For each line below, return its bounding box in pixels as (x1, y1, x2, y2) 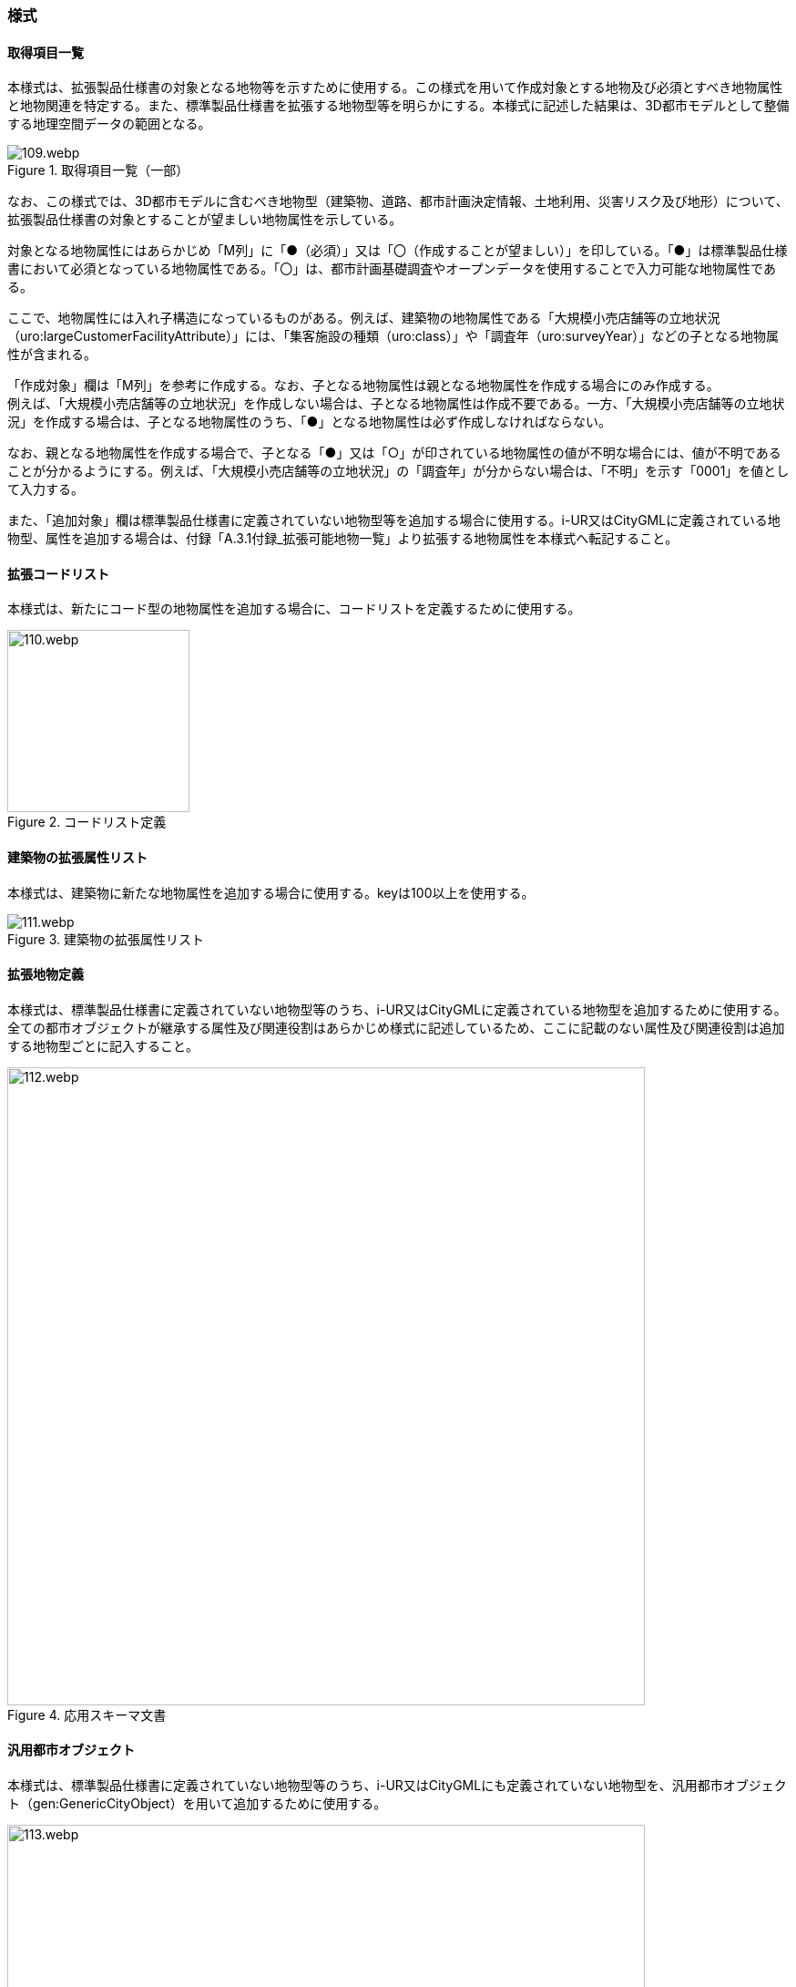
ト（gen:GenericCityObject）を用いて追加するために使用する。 (7, 1796, 387, 1812)
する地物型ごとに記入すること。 (7, 1037, 199, 1054)
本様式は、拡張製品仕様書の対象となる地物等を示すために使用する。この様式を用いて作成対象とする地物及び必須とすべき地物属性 (7, 79, 783, 96)
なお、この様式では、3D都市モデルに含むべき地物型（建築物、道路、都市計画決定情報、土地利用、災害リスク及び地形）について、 (7, 193, 789, 210)
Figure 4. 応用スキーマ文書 (7, 1706, 167, 1723)
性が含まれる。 (7, 346, 97, 363)
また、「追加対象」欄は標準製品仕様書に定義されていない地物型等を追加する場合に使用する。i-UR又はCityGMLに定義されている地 (7, 512, 781, 529)
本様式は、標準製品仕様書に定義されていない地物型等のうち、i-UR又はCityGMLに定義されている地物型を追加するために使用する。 (7, 1001, 787, 1017)
